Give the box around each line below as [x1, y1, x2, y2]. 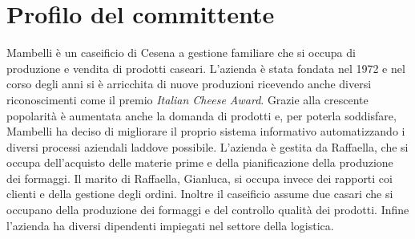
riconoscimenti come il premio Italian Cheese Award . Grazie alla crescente [6, 91, 369, 107]
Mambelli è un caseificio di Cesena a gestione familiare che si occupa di [6, 44, 356, 61]
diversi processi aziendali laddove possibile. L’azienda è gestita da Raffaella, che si [6, 138, 409, 155]
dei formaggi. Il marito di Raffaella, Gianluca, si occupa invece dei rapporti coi [6, 169, 393, 186]
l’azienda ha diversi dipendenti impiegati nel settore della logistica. [6, 217, 334, 233]
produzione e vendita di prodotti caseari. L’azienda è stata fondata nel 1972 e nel [6, 59, 405, 76]
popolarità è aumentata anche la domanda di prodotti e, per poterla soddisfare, [6, 107, 397, 124]
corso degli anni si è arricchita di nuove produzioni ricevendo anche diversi [6, 75, 372, 92]
